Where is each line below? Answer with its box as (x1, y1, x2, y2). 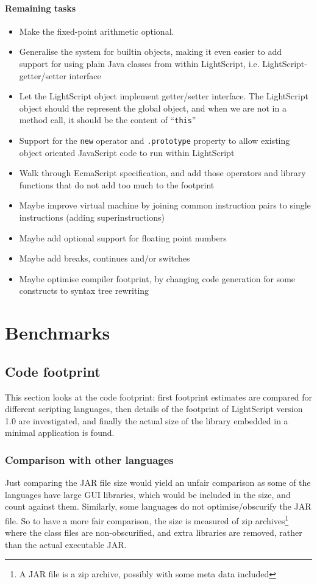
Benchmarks (5, 320, 110, 345)
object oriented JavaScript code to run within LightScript (19, 146, 235, 158)
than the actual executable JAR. (5, 538, 127, 550)
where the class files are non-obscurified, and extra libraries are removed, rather (5, 526, 302, 539)
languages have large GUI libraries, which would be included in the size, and (5, 488, 291, 500)
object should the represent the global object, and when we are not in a (19, 101, 287, 114)
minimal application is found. (5, 426, 115, 439)
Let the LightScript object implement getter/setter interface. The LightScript (19, 90, 308, 102)
